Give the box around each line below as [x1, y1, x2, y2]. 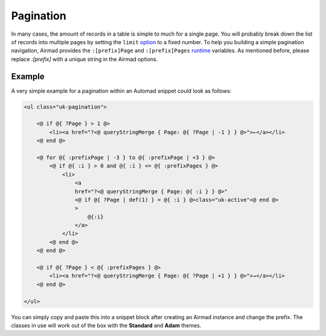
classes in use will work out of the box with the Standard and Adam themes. [11, 321, 202, 329]
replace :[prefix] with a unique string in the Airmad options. [11, 55, 158, 63]
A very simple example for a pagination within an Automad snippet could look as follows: [11, 87, 232, 94]
